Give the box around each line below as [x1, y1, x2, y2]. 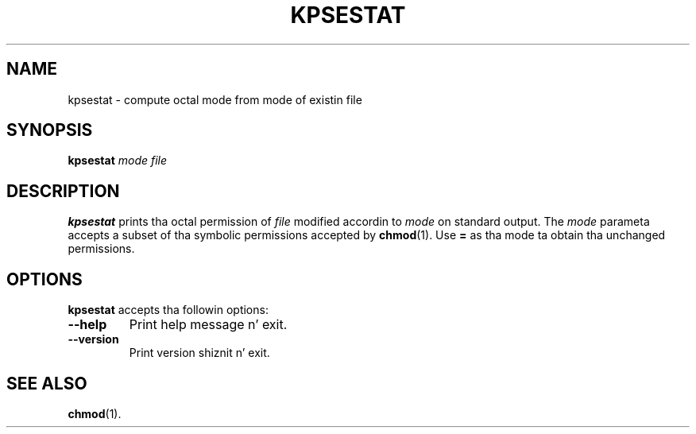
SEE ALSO [6, 373, 87, 393]
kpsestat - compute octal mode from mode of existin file [68, 92, 362, 107]
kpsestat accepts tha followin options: [68, 303, 269, 317]
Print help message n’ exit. [129, 316, 288, 333]
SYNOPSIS [6, 120, 93, 141]
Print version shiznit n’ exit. [129, 346, 270, 360]
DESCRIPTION [6, 180, 120, 201]
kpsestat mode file [68, 153, 168, 168]
